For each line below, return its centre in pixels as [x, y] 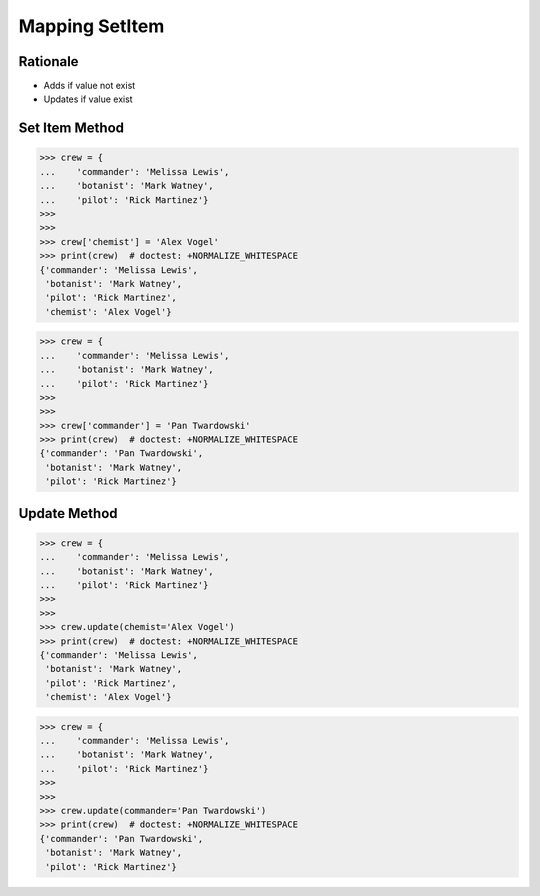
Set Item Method [71, 128]
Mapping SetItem [91, 26]
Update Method [68, 513]
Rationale [48, 61]
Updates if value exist [88, 99]
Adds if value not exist [89, 86]
